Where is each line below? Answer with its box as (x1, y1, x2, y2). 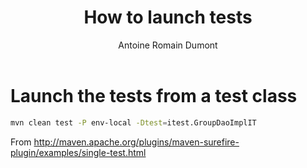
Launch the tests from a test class (10, 84, 298, 107)
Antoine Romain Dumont (118, 39, 218, 51)
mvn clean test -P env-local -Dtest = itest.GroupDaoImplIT (10, 117, 257, 128)
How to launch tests (83, 6, 253, 29)
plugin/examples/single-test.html (10, 146, 147, 158)
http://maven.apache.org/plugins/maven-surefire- (33, 136, 240, 148)
